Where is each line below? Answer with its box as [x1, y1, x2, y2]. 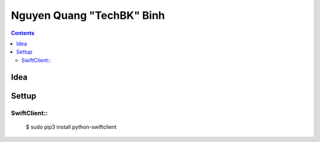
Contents [11, 29, 35, 37]
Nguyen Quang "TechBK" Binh [11, 9, 165, 22]
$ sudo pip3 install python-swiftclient [25, 123, 117, 130]
